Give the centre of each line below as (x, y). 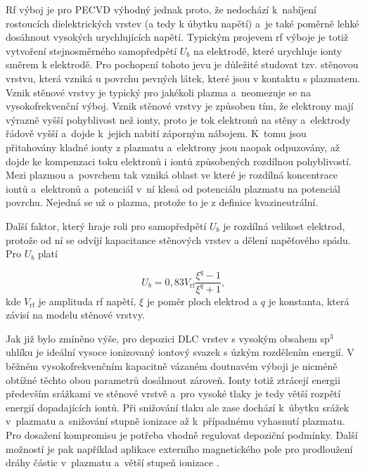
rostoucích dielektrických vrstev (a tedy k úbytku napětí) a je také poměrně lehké (182, 23)
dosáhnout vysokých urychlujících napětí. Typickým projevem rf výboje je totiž (177, 37)
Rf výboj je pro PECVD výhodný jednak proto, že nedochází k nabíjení (161, 9)
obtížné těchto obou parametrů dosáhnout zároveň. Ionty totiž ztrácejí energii (173, 379)
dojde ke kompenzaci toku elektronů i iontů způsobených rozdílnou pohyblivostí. (179, 161)
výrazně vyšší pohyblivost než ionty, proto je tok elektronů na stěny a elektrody (178, 119)
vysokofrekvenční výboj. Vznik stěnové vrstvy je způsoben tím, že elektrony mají (180, 106)
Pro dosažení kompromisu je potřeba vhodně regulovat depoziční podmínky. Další (182, 434)
